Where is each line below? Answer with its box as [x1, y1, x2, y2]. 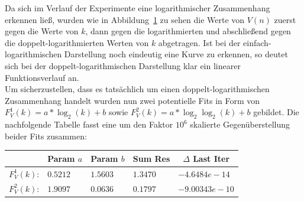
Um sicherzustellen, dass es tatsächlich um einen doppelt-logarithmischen [5, 83, 270, 95]
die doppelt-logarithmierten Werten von [5, 36, 149, 48]
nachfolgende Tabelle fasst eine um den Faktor [5, 118, 173, 131]
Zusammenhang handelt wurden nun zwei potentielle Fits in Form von [5, 94, 260, 106]
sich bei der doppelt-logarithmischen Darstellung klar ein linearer [5, 59, 241, 71]
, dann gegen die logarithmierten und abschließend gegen [85, 25, 291, 37]
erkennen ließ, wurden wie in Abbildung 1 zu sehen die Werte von [5, 13, 245, 25]
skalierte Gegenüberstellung [190, 118, 290, 131]
